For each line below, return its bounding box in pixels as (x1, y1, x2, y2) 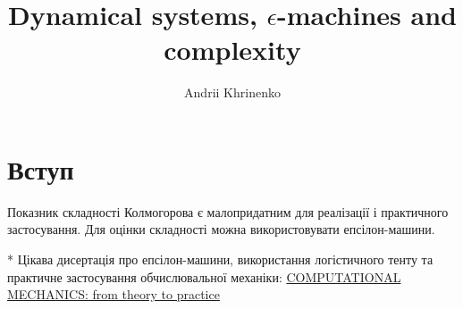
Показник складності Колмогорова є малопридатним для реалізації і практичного (7, 202, 449, 221)
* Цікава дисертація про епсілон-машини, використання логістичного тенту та (7, 250, 434, 269)
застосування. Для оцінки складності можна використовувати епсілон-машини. (7, 220, 435, 238)
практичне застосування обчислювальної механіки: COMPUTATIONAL (7, 267, 401, 286)
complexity (164, 31, 301, 68)
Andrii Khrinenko (184, 83, 281, 102)
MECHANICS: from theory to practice (7, 285, 220, 304)
